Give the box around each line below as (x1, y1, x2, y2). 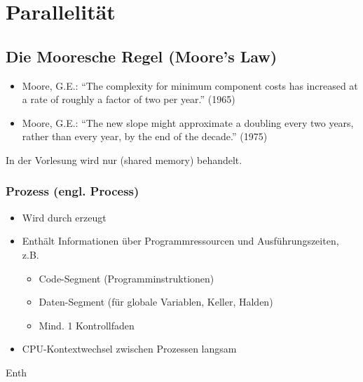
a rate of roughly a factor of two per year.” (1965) (22, 92, 235, 107)
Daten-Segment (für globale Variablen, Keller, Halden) (39, 294, 273, 309)
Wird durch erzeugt (22, 210, 107, 224)
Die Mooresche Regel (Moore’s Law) (6, 45, 278, 67)
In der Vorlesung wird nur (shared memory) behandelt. (6, 152, 242, 167)
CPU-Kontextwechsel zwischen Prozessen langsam (22, 341, 237, 356)
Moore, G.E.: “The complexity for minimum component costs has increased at (22, 78, 358, 93)
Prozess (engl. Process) (6, 182, 139, 200)
